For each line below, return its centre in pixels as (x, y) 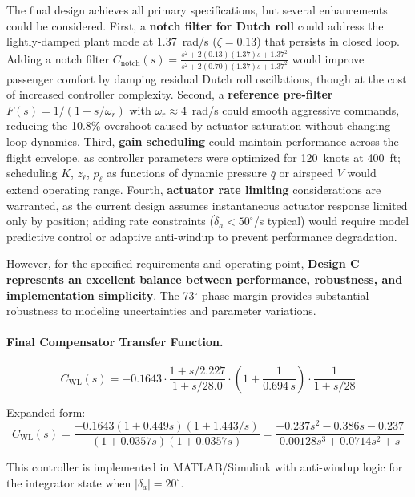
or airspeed (306, 173)
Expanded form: (46, 412)
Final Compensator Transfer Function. (115, 342)
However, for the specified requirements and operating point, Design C (183, 263)
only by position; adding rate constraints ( (110, 221)
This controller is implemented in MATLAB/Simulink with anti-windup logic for (205, 467)
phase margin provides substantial (285, 295)
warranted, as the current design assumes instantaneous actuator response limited (207, 205)
